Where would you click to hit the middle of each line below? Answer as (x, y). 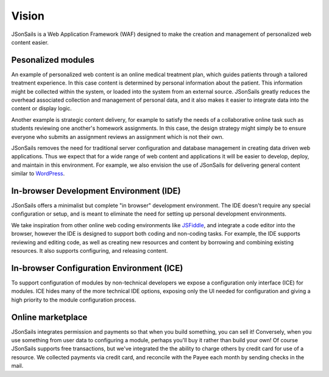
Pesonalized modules (53, 60)
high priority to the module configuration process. (74, 300)
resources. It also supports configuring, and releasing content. (90, 251)
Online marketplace (49, 317)
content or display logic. (42, 108)
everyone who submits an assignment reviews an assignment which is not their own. (118, 136)
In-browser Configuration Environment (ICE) (97, 268)
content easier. (30, 42)
